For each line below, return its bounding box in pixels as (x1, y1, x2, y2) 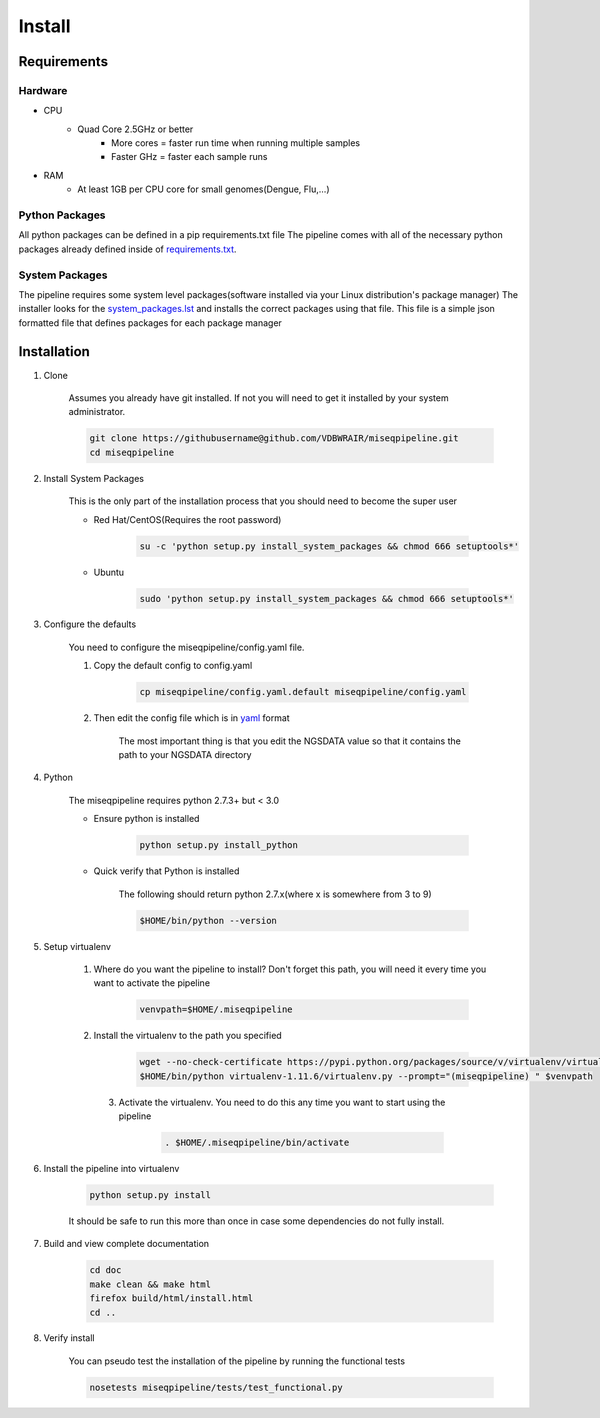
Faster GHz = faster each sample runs (111, 151, 268, 163)
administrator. (68, 406, 126, 418)
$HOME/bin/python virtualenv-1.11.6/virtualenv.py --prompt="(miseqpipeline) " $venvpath (139, 1070, 594, 1082)
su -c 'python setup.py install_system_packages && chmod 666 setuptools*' (139, 540, 520, 552)
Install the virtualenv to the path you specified (93, 1030, 282, 1042)
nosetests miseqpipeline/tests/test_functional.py (89, 1381, 344, 1393)
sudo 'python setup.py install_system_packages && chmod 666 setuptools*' (139, 593, 515, 604)
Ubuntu (93, 566, 125, 578)
